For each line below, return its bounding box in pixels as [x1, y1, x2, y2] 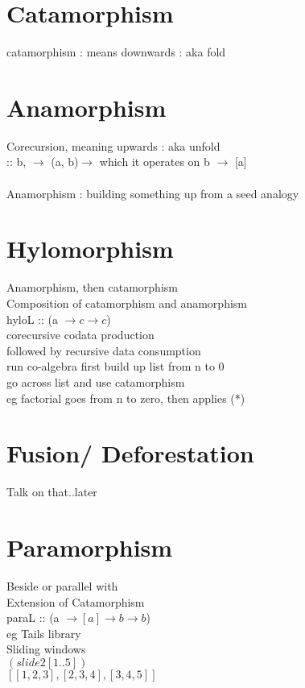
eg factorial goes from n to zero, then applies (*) [6, 389, 245, 406]
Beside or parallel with [6, 577, 118, 594]
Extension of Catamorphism [6, 593, 145, 610]
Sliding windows [6, 640, 86, 657]
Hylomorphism [6, 232, 174, 265]
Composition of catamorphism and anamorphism [6, 294, 247, 311]
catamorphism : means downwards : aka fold [6, 44, 226, 60]
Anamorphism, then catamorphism [6, 279, 178, 296]
